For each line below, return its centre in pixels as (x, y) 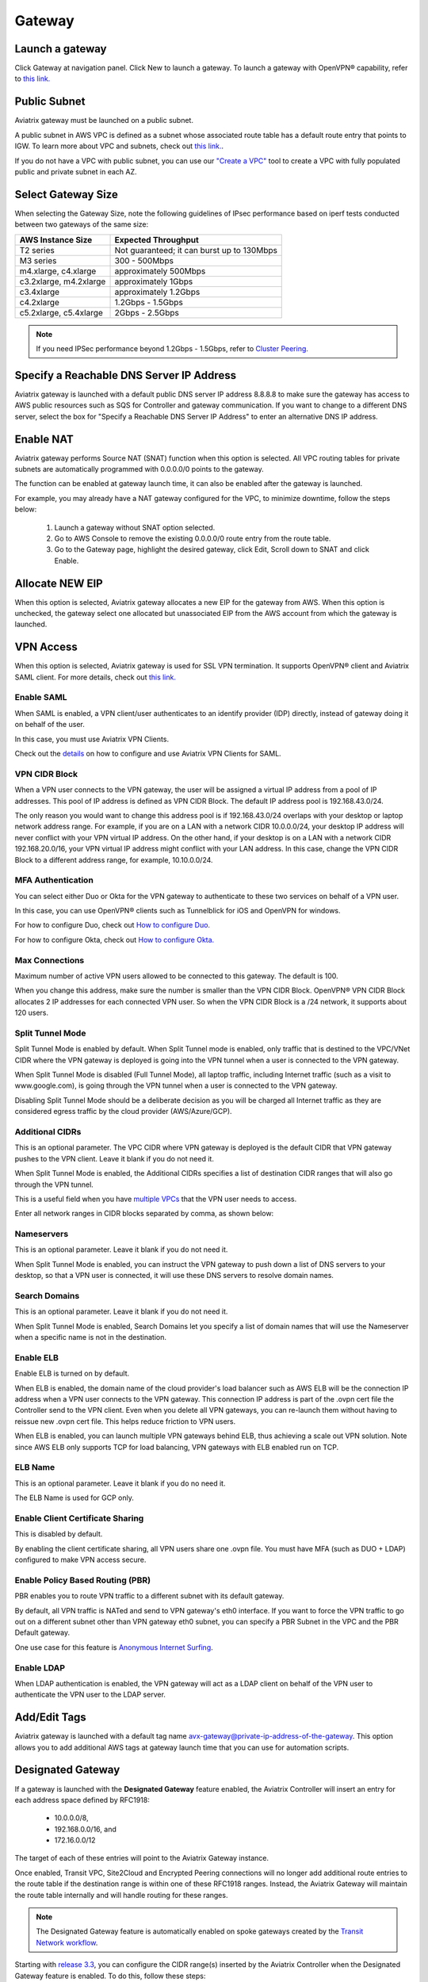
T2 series (37, 250)
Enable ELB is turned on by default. (72, 1374)
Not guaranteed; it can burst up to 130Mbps (196, 250)
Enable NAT (44, 439)
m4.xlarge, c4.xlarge (58, 271)
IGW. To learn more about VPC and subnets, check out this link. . (119, 146)
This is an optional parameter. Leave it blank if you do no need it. (120, 1483)
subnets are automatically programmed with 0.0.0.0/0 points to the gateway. (139, 469)
